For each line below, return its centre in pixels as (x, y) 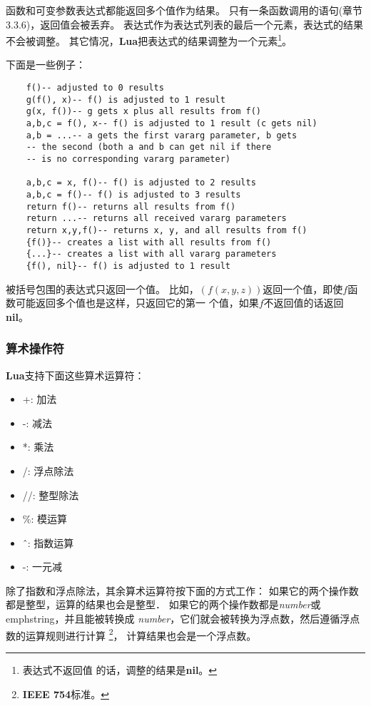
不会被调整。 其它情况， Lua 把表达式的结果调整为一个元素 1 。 (149, 40)
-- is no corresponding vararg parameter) (128, 159)
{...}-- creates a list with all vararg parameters (151, 254)
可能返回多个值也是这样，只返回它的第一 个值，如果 (137, 303)
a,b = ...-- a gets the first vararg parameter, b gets (162, 135)
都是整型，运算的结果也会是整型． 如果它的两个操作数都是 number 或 (163, 604)
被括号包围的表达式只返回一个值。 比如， (102, 288)
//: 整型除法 (51, 495)
